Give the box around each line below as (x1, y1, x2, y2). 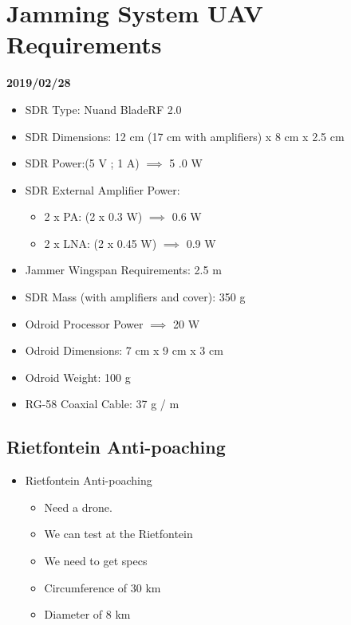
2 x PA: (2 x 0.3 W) (44, 208, 143, 225)
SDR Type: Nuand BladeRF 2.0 (25, 100, 182, 117)
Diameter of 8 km (44, 606, 131, 623)
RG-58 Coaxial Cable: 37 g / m (25, 395, 179, 412)
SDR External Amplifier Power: (25, 181, 180, 198)
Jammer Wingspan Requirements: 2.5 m (25, 261, 222, 278)
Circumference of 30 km (44, 579, 161, 596)
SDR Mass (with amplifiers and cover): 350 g (25, 289, 246, 305)
